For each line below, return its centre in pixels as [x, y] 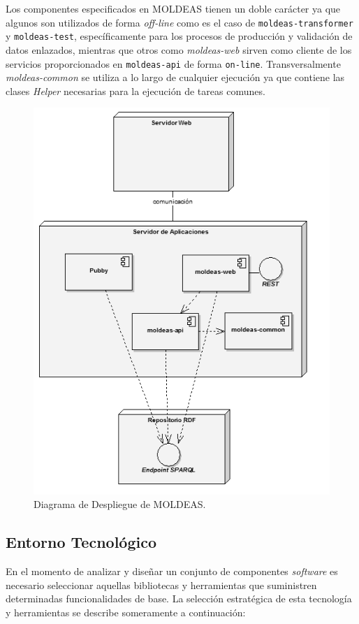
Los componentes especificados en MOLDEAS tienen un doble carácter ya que [173, 8]
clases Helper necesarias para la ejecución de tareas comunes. [135, 90]
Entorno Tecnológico [81, 542]
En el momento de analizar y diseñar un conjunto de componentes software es [172, 571]
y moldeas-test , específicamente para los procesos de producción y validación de [179, 36]
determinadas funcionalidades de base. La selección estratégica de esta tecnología [179, 598]
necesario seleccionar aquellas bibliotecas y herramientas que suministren [161, 585]
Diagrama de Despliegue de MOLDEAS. [120, 504]
